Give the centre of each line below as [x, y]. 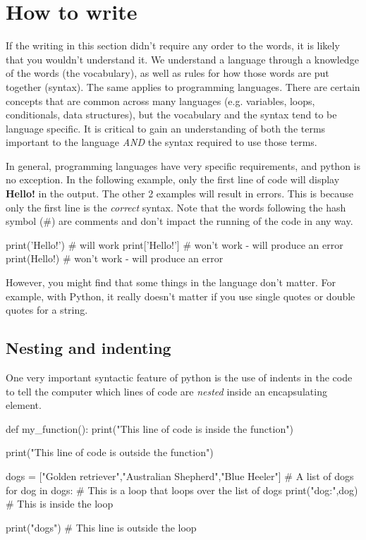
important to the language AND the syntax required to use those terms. [161, 142]
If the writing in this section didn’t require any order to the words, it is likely [173, 45]
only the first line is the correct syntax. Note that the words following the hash [176, 207]
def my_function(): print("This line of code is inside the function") [150, 428]
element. [24, 405]
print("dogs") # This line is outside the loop [101, 527]
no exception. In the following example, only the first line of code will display [173, 179]
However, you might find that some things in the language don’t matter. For [171, 282]
